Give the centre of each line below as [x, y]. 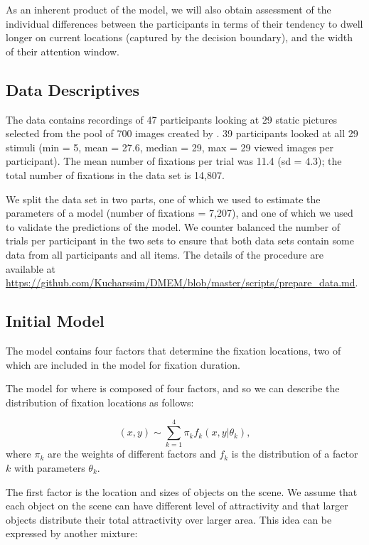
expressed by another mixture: [72, 533]
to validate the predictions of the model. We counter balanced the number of [173, 226]
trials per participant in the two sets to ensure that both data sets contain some [180, 241]
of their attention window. [63, 51]
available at [31, 268]
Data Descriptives [73, 89]
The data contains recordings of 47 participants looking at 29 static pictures [172, 119]
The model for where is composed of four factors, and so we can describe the [173, 388]
